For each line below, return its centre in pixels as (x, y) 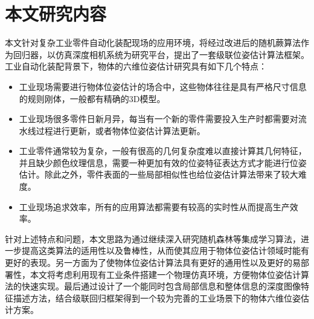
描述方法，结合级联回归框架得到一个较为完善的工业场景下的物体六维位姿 (157, 298)
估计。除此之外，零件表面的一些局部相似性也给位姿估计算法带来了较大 (159, 174)
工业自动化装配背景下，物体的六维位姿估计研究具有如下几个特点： (136, 66)
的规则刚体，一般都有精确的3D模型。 (92, 98)
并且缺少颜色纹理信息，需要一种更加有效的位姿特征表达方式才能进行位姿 (163, 162)
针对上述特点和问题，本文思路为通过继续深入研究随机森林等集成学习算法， (153, 238)
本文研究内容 (56, 14)
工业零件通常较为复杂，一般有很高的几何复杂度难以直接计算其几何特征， (163, 151)
